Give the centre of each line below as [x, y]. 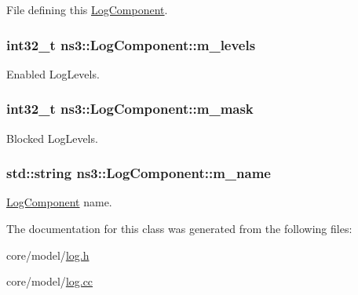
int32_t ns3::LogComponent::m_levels [131, 44]
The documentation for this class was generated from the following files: [179, 229]
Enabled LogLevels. [53, 73]
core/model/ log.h [48, 255]
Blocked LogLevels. [52, 138]
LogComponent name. [59, 202]
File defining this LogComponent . [87, 9]
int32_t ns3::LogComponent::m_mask [130, 109]
